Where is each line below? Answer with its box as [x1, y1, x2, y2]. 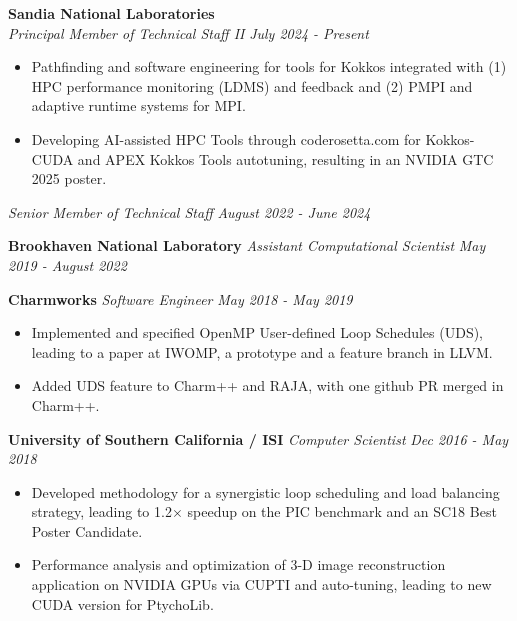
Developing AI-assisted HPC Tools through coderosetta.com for [31, 128, 421, 149]
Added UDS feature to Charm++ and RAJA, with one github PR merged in [31, 375, 504, 396]
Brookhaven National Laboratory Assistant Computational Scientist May [8, 235, 486, 256]
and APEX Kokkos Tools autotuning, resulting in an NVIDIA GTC [77, 148, 494, 169]
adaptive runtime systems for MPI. [31, 95, 246, 116]
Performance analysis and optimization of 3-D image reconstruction [31, 554, 446, 575]
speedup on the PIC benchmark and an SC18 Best [187, 501, 497, 522]
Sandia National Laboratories [8, 3, 215, 23]
